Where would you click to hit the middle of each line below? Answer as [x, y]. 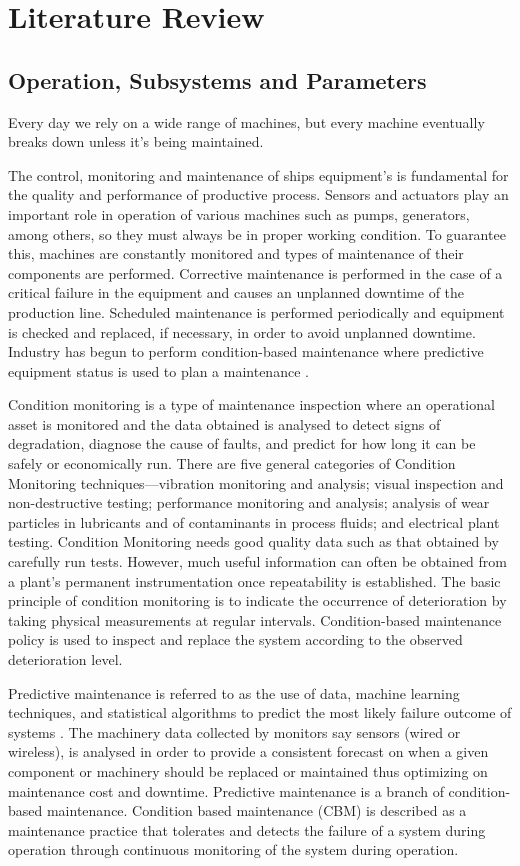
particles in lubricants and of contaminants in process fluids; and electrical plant [254, 521]
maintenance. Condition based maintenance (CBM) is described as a [256, 810]
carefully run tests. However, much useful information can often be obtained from [257, 561]
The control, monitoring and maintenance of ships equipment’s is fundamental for [258, 174]
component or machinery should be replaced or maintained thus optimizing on [248, 770]
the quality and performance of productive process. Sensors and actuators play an [258, 194]
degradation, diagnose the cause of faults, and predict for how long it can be [242, 443]
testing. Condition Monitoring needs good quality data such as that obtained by [253, 541]
